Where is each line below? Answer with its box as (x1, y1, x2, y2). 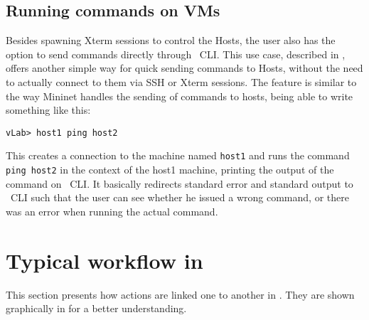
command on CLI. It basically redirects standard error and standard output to (6, 176, 353, 191)
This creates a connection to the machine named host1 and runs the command (6, 148, 350, 163)
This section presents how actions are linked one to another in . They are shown (6, 287, 355, 302)
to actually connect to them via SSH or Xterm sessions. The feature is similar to (6, 74, 357, 89)
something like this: (6, 102, 91, 117)
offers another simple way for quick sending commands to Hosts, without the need (6, 60, 363, 75)
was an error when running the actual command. (6, 203, 218, 218)
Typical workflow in (6, 245, 203, 274)
